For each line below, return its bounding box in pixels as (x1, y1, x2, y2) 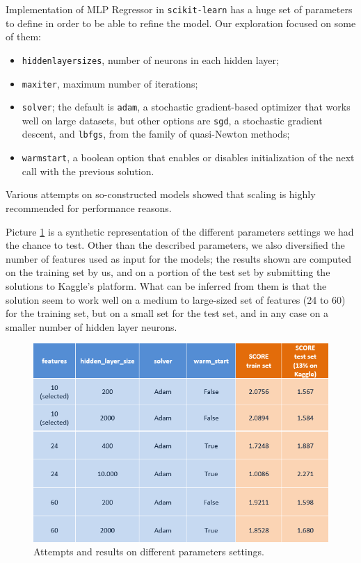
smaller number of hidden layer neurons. (6, 319, 177, 334)
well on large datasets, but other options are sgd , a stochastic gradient (22, 113, 323, 127)
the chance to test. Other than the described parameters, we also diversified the (6, 238, 345, 252)
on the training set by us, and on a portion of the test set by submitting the (6, 265, 330, 279)
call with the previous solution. (22, 163, 154, 178)
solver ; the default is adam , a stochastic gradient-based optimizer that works (22, 99, 351, 114)
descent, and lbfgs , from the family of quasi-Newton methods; (22, 127, 290, 141)
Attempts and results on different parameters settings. (33, 544, 264, 559)
